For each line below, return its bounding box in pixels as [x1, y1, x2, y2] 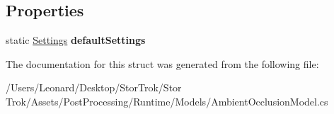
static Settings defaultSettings [6, 33, 146, 47]
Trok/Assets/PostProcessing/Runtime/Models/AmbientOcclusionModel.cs [6, 93, 328, 108]
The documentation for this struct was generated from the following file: [6, 56, 319, 71]
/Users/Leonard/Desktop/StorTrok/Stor [6, 80, 182, 95]
